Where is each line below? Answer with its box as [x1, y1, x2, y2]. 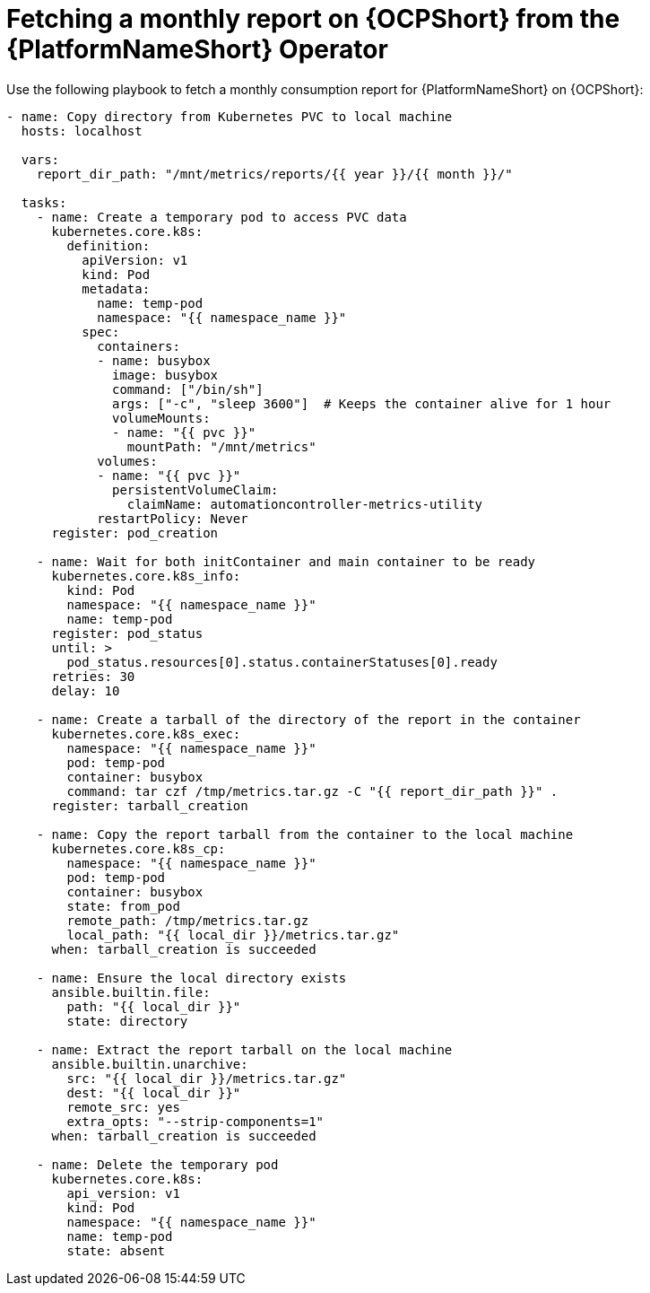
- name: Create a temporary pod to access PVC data [36, 209, 407, 224]
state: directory [66, 1013, 188, 1028]
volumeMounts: [112, 410, 211, 425]
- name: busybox [97, 353, 211, 368]
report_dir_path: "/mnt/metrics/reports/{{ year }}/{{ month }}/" [36, 166, 513, 181]
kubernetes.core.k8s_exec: [51, 726, 241, 741]
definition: [66, 238, 151, 253]
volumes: [97, 453, 158, 468]
